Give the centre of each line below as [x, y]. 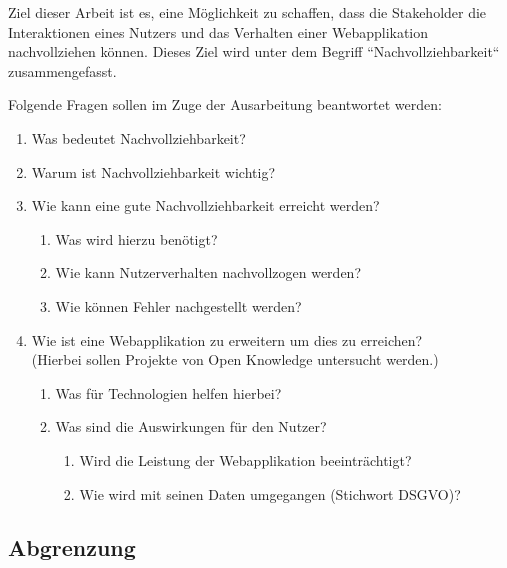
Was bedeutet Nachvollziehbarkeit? [138, 137]
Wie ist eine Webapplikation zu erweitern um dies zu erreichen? [227, 339]
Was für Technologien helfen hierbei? [168, 392]
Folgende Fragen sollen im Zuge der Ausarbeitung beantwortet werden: [225, 104]
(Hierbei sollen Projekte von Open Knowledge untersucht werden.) [235, 359]
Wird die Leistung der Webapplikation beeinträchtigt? [245, 459]
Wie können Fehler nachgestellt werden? [178, 305]
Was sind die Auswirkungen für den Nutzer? [191, 426]
